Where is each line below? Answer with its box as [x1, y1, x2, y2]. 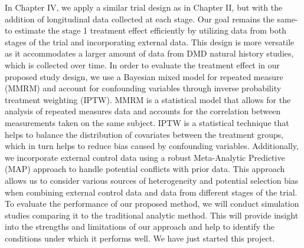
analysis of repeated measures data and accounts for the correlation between [5, 105, 281, 117]
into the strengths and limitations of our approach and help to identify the [5, 220, 274, 233]
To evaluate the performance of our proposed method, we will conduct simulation [5, 197, 299, 210]
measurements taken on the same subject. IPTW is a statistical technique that [5, 116, 289, 128]
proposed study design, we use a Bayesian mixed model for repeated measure [5, 70, 283, 82]
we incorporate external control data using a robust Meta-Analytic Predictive [5, 151, 285, 163]
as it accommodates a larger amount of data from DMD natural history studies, [5, 47, 294, 59]
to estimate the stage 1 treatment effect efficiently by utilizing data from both [5, 24, 286, 37]
